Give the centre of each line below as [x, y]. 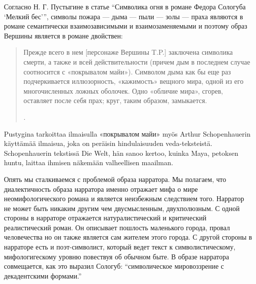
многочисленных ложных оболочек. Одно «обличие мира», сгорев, [123, 90]
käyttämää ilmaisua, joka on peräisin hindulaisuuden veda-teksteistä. [108, 143]
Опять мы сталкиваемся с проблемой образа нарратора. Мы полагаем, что [115, 179]
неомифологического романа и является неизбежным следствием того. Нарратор [124, 198]
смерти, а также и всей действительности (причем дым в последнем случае [137, 61]
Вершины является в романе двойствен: [64, 35]
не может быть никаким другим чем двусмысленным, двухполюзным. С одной [122, 208]
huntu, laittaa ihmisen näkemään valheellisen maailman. [89, 162]
